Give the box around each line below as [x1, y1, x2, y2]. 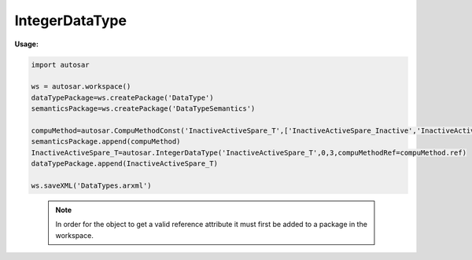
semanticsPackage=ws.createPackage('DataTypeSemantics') [31, 104, 256, 113]
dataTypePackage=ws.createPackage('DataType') [31, 93, 214, 102]
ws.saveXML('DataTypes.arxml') [31, 181, 153, 190]
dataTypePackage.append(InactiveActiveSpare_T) [31, 159, 218, 168]
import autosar [31, 60, 90, 69]
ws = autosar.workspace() [31, 82, 131, 91]
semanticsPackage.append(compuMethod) [31, 137, 181, 146]
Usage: [14, 39, 39, 49]
